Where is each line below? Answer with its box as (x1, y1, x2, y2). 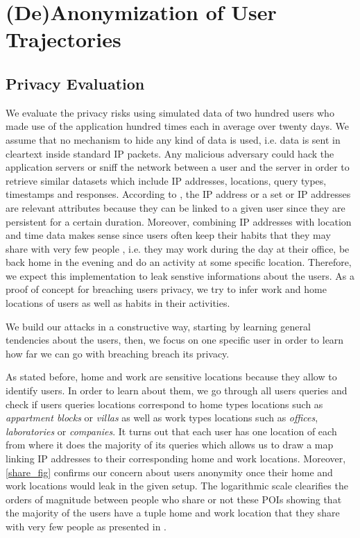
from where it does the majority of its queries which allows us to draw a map (6, 437, 334, 452)
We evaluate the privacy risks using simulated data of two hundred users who (6, 105, 334, 119)
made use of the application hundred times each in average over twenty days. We (6, 119, 349, 133)
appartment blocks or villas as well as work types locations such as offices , (6, 410, 318, 425)
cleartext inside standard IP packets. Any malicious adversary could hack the (6, 146, 334, 160)
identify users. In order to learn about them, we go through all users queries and (6, 383, 348, 398)
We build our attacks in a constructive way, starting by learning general (6, 319, 311, 333)
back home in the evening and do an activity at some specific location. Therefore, (6, 255, 352, 269)
